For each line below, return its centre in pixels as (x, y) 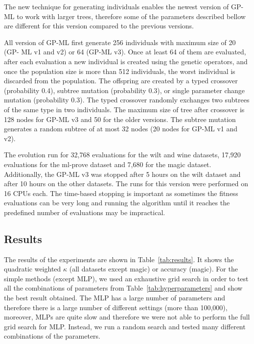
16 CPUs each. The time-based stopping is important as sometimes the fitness (121, 193)
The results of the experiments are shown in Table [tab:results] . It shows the (119, 259)
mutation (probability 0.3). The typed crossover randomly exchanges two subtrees (127, 100)
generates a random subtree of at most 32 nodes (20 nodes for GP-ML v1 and (121, 129)
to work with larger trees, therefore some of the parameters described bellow (131, 16)
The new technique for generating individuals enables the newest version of (116, 6)
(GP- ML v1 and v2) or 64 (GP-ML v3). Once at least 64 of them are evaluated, (125, 52)
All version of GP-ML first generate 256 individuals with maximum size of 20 (120, 42)
